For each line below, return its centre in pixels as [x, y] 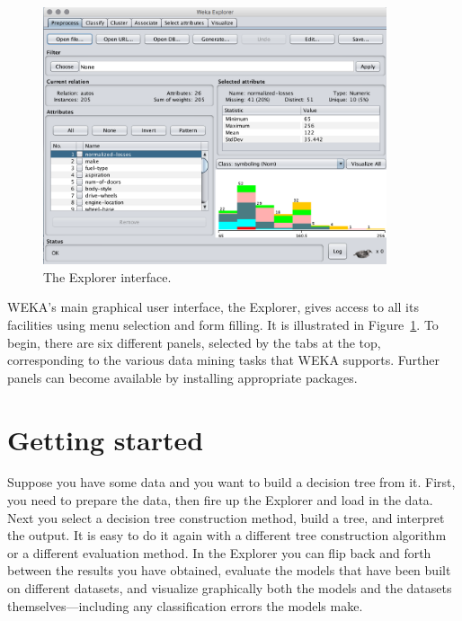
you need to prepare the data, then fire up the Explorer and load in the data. [220, 500]
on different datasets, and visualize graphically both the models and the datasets [230, 588]
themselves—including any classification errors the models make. [185, 605]
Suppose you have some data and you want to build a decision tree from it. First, [231, 482]
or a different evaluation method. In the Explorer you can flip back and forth [219, 552]
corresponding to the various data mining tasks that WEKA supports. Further [224, 360]
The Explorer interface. [107, 276]
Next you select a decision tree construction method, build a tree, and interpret [226, 517]
